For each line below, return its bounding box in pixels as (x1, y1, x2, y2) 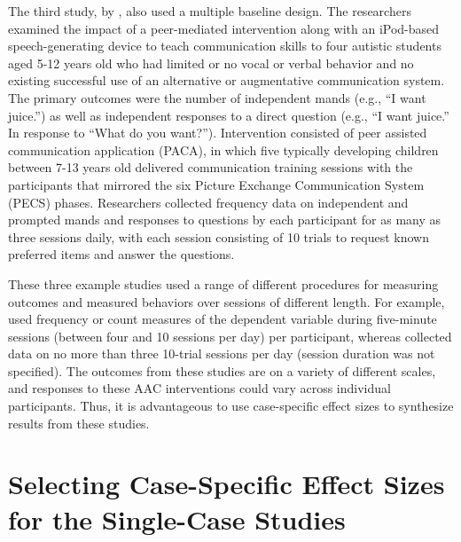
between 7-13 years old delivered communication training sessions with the (8, 158, 413, 177)
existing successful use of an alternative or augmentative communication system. (8, 71, 445, 90)
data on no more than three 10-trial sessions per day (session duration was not (8, 344, 435, 363)
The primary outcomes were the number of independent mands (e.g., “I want (8, 88, 426, 106)
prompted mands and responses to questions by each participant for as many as (8, 210, 441, 229)
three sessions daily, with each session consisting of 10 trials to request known (8, 227, 429, 246)
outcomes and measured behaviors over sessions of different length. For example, (8, 292, 445, 310)
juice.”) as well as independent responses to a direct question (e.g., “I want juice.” (8, 106, 449, 124)
